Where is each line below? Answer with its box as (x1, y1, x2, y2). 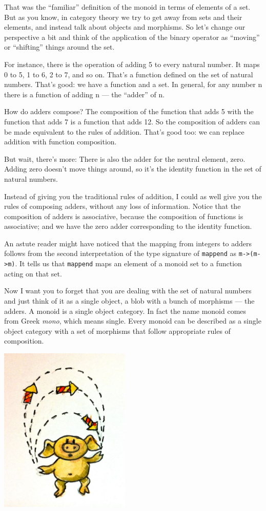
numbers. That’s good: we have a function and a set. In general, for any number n (4, 79, 262, 90)
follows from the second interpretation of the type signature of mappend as (4, 248, 237, 259)
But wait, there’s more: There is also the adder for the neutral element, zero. (4, 153, 245, 164)
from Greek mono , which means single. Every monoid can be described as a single (4, 315, 261, 326)
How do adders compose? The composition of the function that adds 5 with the (4, 106, 254, 117)
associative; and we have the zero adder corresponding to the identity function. (4, 221, 252, 231)
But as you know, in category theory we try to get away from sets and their (4, 11, 242, 22)
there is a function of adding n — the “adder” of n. (4, 89, 165, 99)
